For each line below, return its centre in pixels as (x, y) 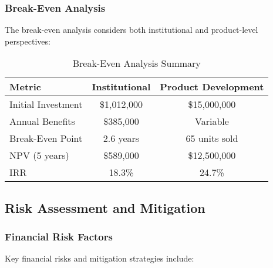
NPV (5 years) (39, 155)
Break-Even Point (46, 138)
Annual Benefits (42, 121)
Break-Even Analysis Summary (136, 63)
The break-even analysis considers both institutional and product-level (132, 30)
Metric (25, 87)
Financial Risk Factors (59, 237)
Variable (212, 121)
